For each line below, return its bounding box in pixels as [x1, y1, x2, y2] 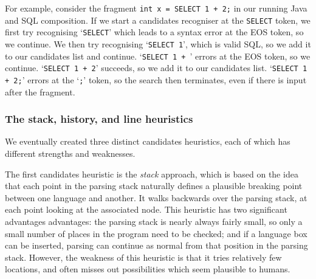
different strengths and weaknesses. [5, 147, 136, 159]
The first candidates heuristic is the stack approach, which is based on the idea [5, 167, 298, 180]
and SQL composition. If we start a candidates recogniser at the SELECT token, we [5, 13, 311, 26]
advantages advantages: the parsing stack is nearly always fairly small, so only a [5, 215, 303, 227]
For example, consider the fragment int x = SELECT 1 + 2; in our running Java [5, 2, 307, 14]
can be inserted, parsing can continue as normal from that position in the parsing [5, 239, 308, 252]
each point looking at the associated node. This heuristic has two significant [5, 203, 287, 216]
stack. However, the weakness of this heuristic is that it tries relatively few [5, 250, 282, 263]
